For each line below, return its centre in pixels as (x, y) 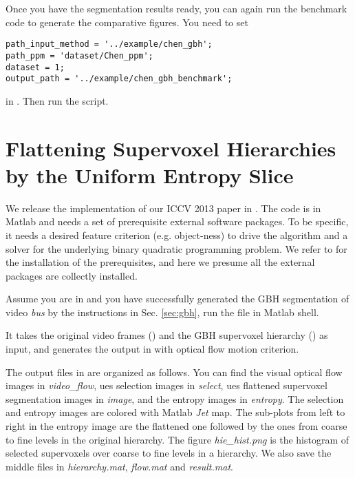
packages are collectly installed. (72, 275)
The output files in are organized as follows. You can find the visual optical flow (174, 372)
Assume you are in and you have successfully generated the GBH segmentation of (177, 299)
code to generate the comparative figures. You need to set (127, 22)
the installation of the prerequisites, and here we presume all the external (160, 262)
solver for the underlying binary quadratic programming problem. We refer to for (176, 248)
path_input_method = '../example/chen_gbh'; (109, 44)
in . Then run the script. (57, 100)
